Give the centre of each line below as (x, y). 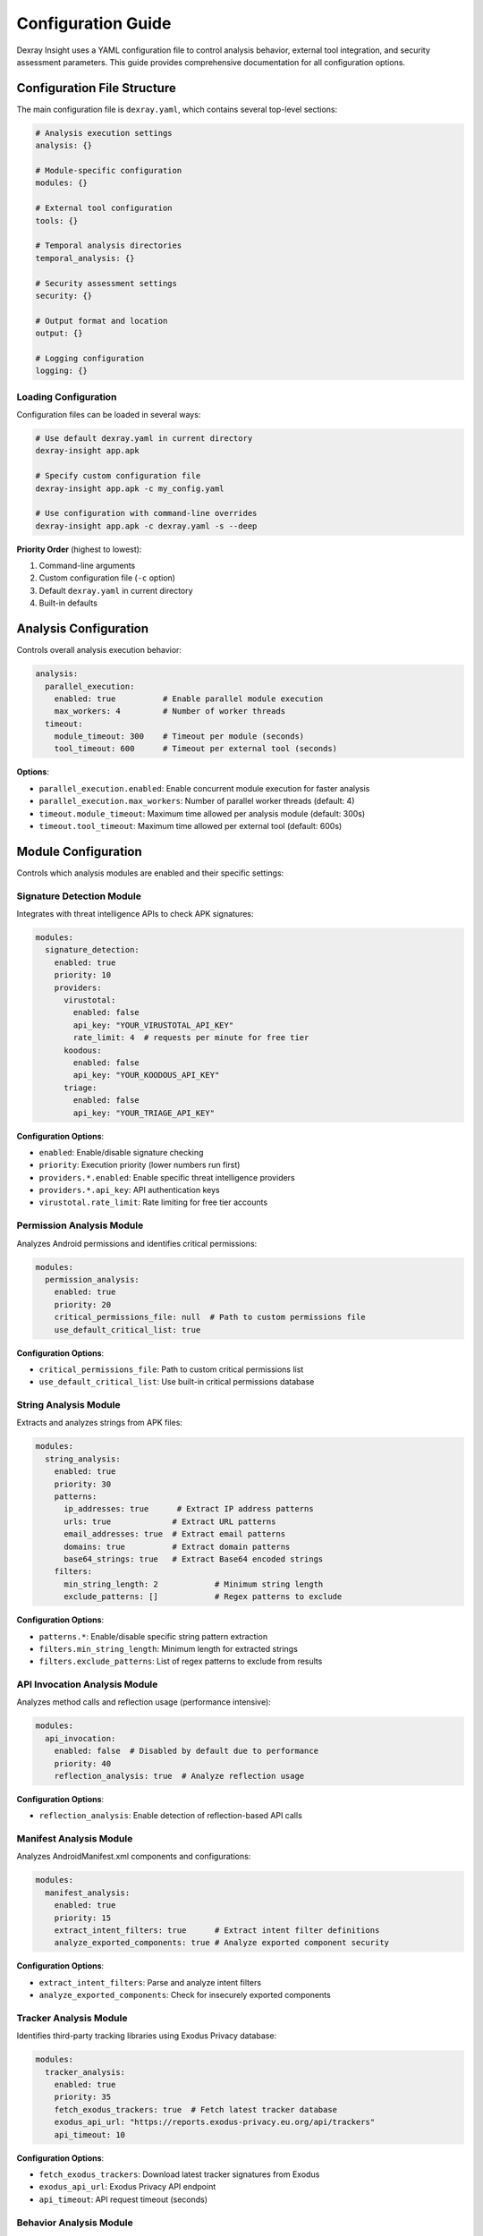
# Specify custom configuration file (118, 476)
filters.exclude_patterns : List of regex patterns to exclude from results (181, 1661)
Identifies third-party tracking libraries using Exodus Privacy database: (147, 2036)
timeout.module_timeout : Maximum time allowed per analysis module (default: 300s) (202, 813)
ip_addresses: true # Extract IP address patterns (189, 1509)
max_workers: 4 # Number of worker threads (170, 711)
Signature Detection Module (79, 896)
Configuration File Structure (96, 88)
